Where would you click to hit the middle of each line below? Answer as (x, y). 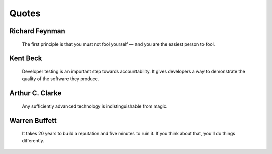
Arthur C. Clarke (36, 93)
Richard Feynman (37, 31)
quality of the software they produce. (60, 79)
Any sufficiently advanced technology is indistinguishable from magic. (95, 106)
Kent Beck (26, 59)
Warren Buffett (33, 121)
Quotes (25, 13)
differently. (33, 140)
